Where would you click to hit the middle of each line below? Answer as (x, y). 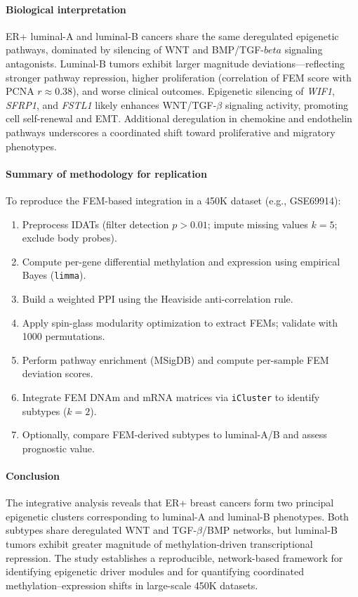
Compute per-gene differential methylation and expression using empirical (181, 261)
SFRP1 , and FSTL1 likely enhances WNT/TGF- (111, 104)
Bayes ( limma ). (54, 275)
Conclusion (33, 475)
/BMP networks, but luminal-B (270, 530)
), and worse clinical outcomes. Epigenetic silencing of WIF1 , (204, 91)
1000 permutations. (64, 336)
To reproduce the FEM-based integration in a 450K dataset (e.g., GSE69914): (173, 200)
